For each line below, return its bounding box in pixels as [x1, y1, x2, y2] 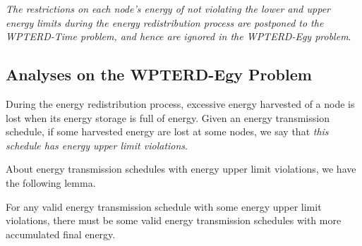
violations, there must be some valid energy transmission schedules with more [6, 213, 342, 228]
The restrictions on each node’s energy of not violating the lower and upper [6, 1, 330, 16]
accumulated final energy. [6, 226, 116, 241]
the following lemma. [6, 175, 96, 190]
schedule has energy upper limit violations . [6, 137, 188, 152]
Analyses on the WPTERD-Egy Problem [6, 63, 312, 85]
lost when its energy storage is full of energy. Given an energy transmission [6, 110, 330, 125]
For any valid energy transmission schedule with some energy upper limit [6, 199, 322, 214]
